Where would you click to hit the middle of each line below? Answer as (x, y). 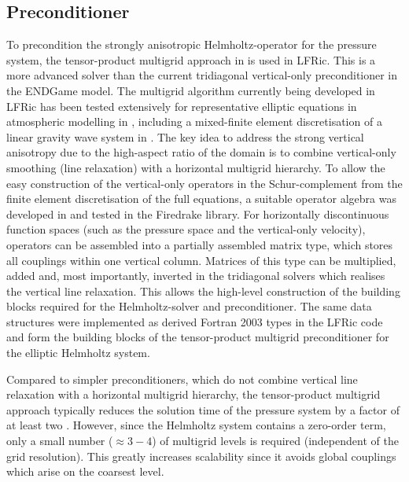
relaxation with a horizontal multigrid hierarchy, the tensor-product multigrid (193, 394)
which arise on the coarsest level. (85, 471)
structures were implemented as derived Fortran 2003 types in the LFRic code (195, 321)
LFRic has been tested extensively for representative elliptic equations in (182, 106)
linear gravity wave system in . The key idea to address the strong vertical (185, 136)
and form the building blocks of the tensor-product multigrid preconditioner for (198, 337)
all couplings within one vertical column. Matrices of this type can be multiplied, (201, 260)
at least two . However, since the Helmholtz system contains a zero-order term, (196, 425)
